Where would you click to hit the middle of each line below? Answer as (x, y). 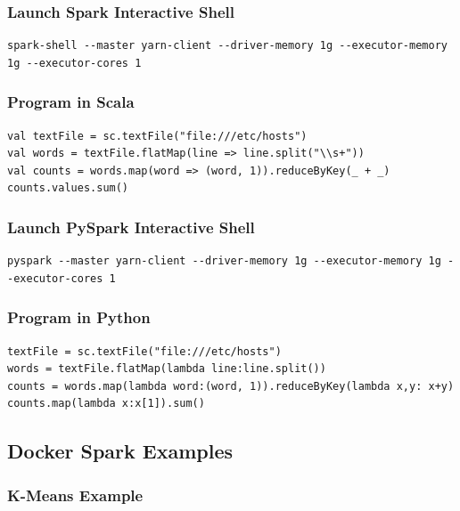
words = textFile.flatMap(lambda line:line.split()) (167, 369)
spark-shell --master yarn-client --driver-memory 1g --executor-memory (227, 46)
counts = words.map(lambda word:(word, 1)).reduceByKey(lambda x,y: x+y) (231, 386)
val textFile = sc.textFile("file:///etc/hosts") (157, 136)
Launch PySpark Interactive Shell (131, 227)
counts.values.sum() (68, 188)
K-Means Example (75, 495)
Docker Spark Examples (120, 451)
